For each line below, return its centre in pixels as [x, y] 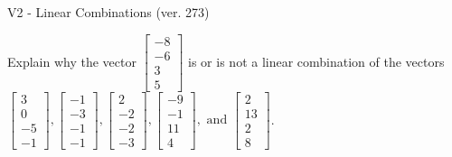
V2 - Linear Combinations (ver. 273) [108, 12]
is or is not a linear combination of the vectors [316, 61]
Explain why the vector [72, 61]
